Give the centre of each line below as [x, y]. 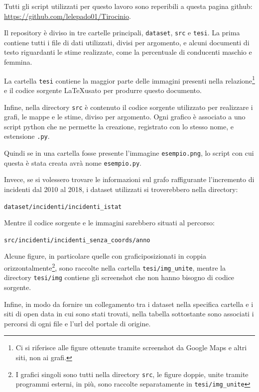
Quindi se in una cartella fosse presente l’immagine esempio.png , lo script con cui [129, 153]
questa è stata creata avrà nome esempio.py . [73, 162]
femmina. [18, 62]
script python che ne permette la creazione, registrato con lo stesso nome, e [119, 126]
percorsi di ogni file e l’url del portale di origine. [77, 323]
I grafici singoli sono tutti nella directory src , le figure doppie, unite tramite [132, 374]
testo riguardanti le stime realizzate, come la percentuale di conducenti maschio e [128, 52]
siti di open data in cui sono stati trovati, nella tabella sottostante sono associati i [129, 314]
